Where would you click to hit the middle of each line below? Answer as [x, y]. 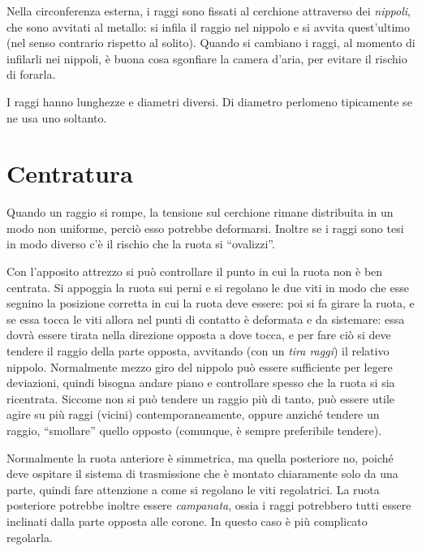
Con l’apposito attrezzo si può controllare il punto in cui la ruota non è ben [195, 271]
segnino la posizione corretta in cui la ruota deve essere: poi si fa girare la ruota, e [211, 303]
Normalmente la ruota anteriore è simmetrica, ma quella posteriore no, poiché [200, 457]
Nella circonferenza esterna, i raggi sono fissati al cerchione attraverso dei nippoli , [209, 11]
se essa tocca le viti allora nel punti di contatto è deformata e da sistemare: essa [206, 319]
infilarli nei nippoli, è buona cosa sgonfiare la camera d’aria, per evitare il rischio [207, 58]
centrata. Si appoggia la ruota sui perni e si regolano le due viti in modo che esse [208, 287]
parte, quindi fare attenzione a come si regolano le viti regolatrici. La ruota [193, 489]
